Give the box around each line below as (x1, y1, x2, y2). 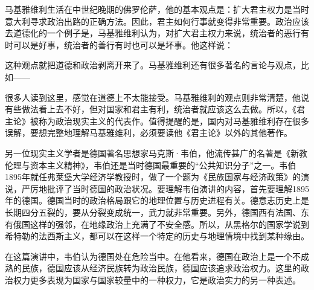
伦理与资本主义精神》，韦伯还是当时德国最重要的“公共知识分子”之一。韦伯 (5, 158, 296, 171)
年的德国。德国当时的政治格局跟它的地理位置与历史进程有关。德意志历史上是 (5, 194, 309, 207)
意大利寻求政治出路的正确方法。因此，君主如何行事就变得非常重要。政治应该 (5, 14, 309, 27)
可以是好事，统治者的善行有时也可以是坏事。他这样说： (13, 38, 233, 51)
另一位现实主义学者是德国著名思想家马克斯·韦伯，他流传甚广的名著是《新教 (5, 146, 307, 159)
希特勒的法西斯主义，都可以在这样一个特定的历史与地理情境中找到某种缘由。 (5, 230, 309, 242)
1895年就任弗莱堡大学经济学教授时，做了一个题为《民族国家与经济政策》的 (5, 170, 301, 183)
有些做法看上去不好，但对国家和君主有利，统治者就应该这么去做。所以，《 (5, 103, 296, 115)
